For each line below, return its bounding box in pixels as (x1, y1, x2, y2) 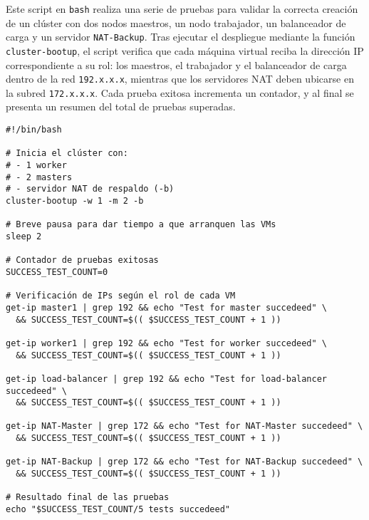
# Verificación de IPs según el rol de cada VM (6, 291, 236, 301)
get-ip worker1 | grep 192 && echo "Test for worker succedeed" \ (6, 338, 328, 348)
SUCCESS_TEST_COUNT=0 (6, 266, 108, 277)
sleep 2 (6, 231, 42, 241)
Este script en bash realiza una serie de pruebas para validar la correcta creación (6, 1, 358, 16)
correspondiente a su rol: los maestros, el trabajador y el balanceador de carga (6, 57, 347, 72)
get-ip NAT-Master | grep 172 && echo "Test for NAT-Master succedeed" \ (6, 421, 363, 432)
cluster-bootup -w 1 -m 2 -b (6, 196, 144, 206)
